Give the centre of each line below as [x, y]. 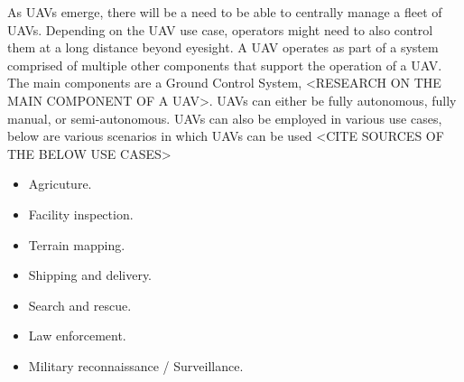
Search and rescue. [80, 305]
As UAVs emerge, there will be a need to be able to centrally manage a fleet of [225, 12]
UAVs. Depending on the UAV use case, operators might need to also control [220, 29]
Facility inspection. [81, 214]
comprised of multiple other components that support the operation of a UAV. [225, 65]
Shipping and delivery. [90, 275]
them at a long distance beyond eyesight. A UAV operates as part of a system [223, 47]
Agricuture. [60, 184]
